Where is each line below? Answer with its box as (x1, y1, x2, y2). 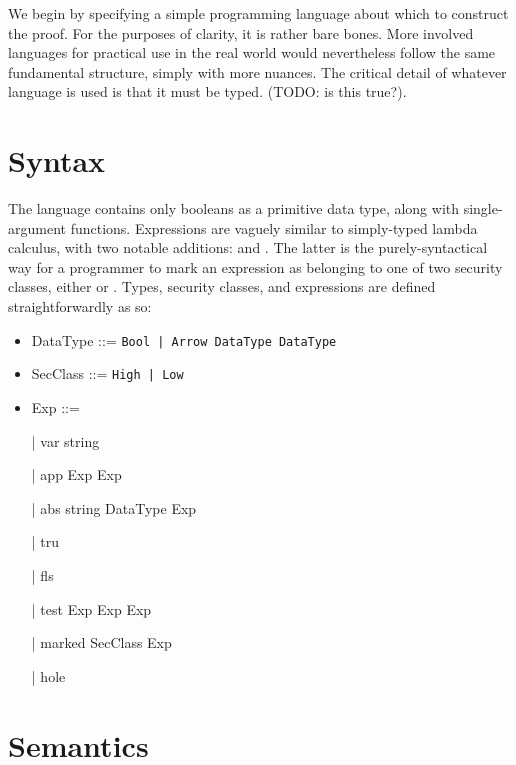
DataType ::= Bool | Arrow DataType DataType (31, 329, 337, 350)
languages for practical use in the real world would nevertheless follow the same (8, 42, 496, 63)
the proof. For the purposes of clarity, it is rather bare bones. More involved (8, 22, 474, 43)
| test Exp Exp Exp (31, 598, 152, 619)
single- (463, 198, 503, 219)
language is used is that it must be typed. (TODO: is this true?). (8, 81, 407, 102)
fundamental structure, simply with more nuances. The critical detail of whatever (8, 61, 507, 82)
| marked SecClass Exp (31, 632, 172, 653)
